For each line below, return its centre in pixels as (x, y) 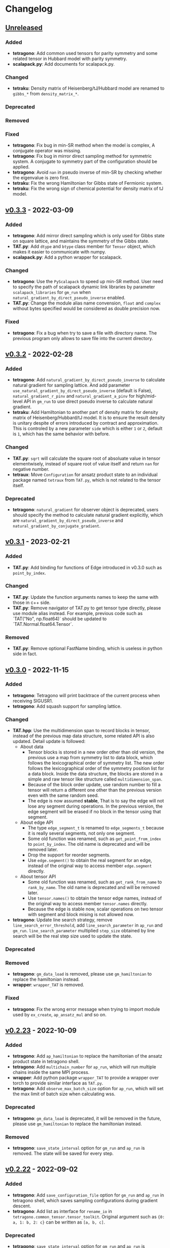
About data (32, 747)
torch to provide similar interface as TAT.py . (58, 1083)
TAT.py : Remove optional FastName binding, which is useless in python (87, 648)
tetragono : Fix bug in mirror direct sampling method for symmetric (82, 156)
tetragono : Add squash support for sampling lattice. (67, 706)
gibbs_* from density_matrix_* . (46, 94)
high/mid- (146, 396)
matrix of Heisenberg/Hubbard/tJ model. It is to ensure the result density (89, 418)
